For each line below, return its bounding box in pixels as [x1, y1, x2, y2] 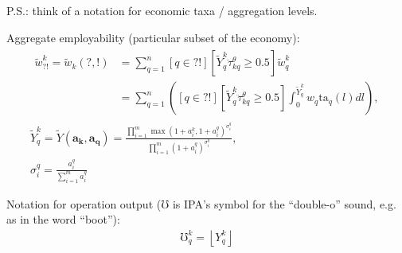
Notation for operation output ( [6, 195, 162, 212]
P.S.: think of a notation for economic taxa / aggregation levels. [6, 2, 318, 18]
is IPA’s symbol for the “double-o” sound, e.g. [172, 195, 396, 212]
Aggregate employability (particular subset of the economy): [6, 29, 300, 45]
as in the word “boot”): [6, 211, 120, 228]
